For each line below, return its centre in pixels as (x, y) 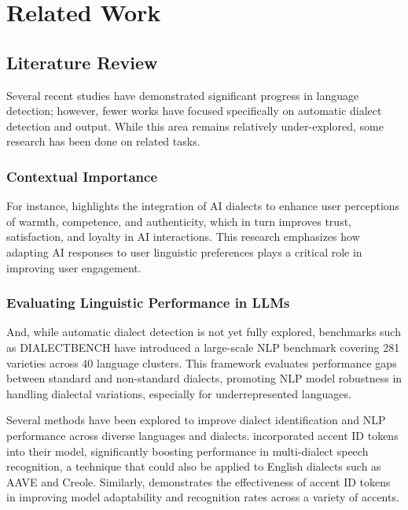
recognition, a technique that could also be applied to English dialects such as (194, 466)
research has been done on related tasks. (103, 141)
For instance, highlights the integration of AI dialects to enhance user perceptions (203, 206)
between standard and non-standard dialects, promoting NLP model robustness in (204, 378)
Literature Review (82, 62)
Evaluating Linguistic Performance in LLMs (148, 303)
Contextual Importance (82, 176)
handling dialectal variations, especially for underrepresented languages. (179, 393)
